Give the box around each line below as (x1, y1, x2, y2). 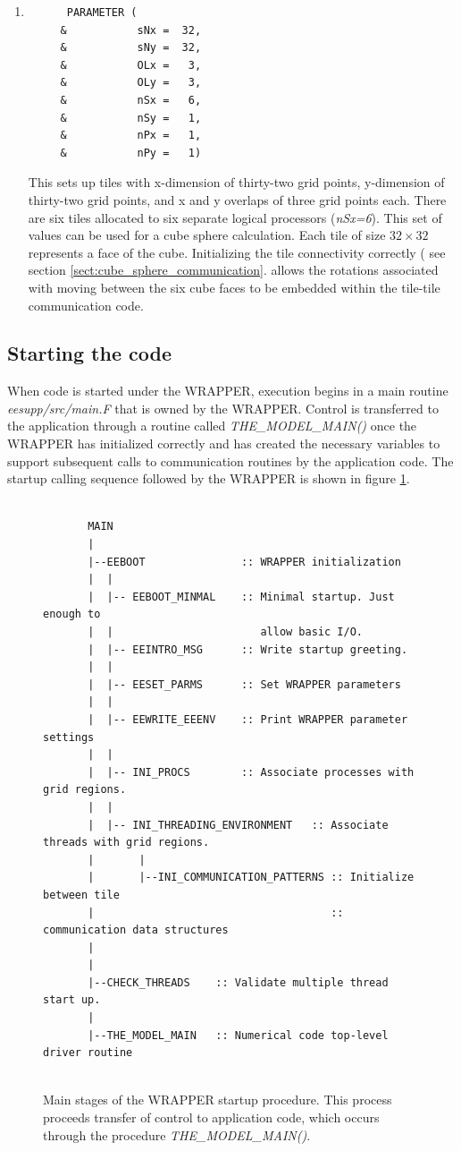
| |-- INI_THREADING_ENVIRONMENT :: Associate (88, 818, 389, 831)
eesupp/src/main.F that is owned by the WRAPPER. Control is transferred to (7, 398, 439, 417)
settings (43, 730, 95, 744)
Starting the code (7, 339, 172, 367)
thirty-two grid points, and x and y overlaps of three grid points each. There (28, 190, 447, 209)
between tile (43, 888, 120, 901)
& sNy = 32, (60, 41, 202, 55)
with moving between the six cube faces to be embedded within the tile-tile (28, 277, 440, 296)
